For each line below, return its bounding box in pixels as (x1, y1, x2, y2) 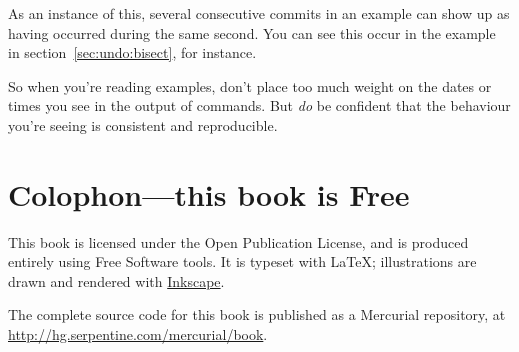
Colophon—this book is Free (8, 173, 410, 214)
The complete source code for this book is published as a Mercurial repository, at (8, 304, 506, 325)
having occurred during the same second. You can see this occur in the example (8, 22, 496, 43)
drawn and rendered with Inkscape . (8, 270, 225, 291)
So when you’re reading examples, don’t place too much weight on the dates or (8, 75, 492, 96)
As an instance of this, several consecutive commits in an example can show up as (8, 3, 510, 23)
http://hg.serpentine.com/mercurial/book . (8, 324, 268, 345)
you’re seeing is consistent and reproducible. (8, 114, 278, 135)
